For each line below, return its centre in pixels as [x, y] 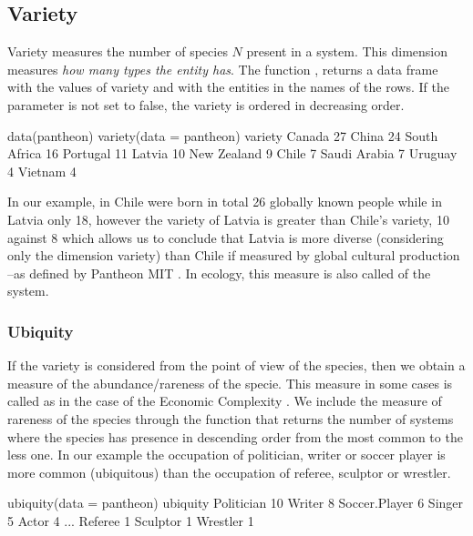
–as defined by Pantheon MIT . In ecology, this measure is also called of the [219, 273]
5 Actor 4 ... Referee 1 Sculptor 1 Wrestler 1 [131, 520]
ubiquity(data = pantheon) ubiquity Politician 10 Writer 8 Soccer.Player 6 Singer [236, 503]
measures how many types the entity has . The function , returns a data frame [223, 69]
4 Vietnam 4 [42, 171]
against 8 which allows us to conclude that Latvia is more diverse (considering [226, 237]
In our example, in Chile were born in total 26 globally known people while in [225, 202]
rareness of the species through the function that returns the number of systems [231, 418]
